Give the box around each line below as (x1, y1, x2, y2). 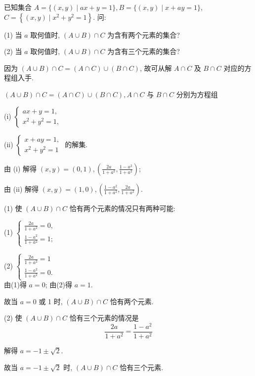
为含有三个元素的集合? (107, 46, 180, 56)
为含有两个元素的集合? (107, 29, 180, 40)
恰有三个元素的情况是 (69, 313, 139, 323)
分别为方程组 (176, 89, 218, 99)
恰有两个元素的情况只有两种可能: (69, 203, 175, 213)
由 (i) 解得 (4, 163, 37, 173)
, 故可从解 (139, 62, 172, 73)
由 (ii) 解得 (4, 183, 39, 194)
